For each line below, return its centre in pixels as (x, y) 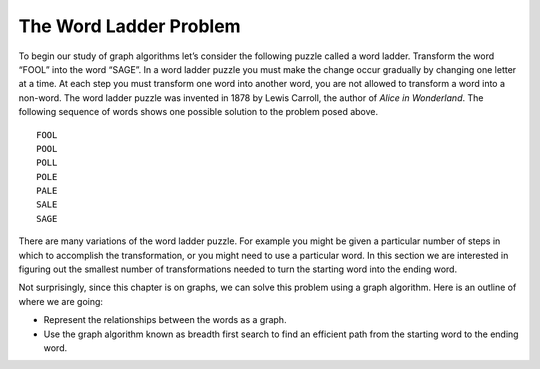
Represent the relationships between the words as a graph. (165, 320)
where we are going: (61, 301)
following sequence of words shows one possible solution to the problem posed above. (198, 112)
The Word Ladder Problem (129, 26)
